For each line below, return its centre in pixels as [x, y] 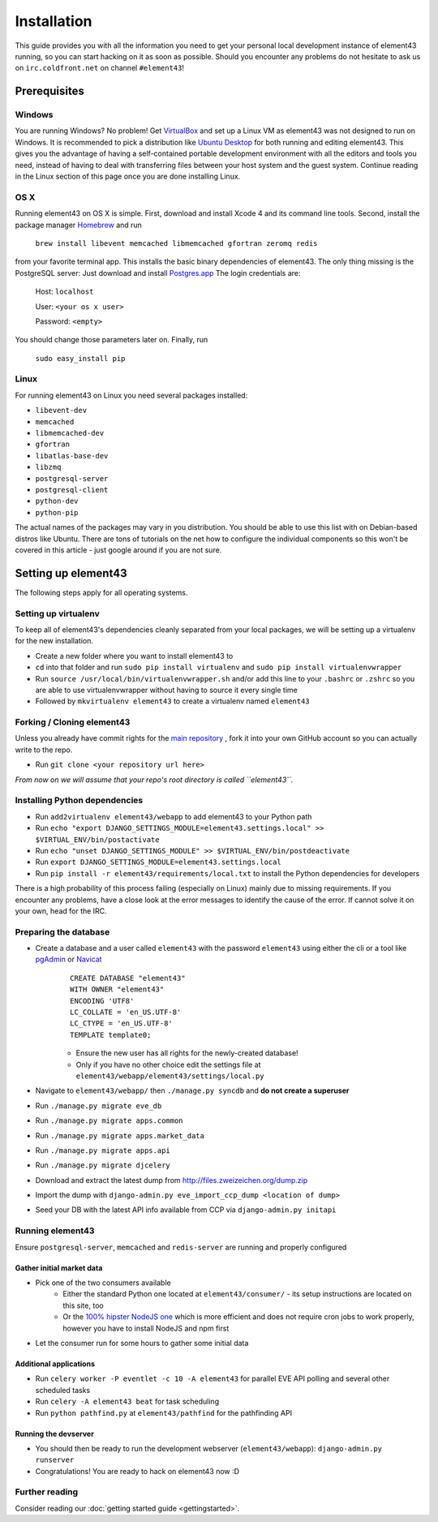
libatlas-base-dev [72, 456]
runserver [55, 1460]
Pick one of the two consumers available [103, 1283]
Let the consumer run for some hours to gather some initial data [142, 1343]
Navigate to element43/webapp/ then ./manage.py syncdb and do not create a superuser [192, 1090]
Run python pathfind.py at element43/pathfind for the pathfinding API [163, 1412]
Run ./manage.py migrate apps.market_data [120, 1135]
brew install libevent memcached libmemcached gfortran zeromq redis [176, 243]
